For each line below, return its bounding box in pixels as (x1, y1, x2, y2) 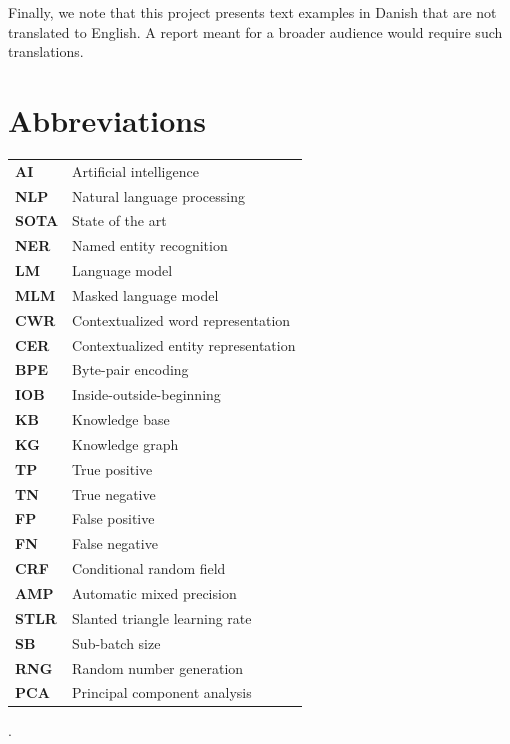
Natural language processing (72, 185, 245, 206)
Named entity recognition (72, 235, 228, 256)
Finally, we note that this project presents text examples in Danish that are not (8, 2, 497, 22)
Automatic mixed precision (72, 583, 237, 603)
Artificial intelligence (72, 160, 199, 181)
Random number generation (72, 657, 244, 678)
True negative (72, 483, 156, 504)
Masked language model (72, 284, 219, 305)
